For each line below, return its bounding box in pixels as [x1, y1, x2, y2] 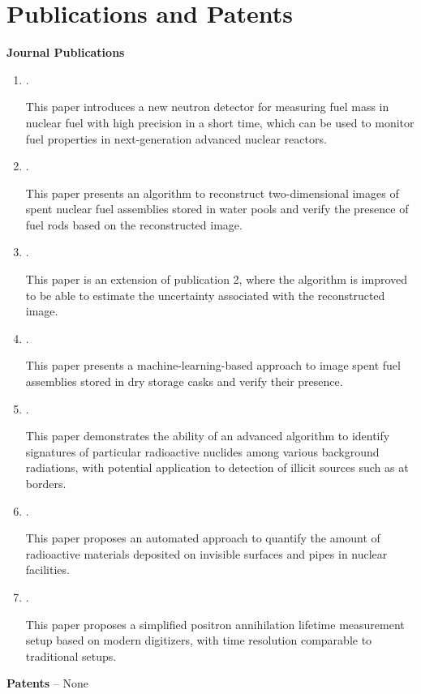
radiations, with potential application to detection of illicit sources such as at [25, 459, 409, 476]
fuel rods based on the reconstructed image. [25, 216, 243, 233]
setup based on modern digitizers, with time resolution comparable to [25, 632, 372, 649]
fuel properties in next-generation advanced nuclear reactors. [25, 130, 327, 147]
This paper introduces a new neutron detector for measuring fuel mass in [25, 98, 389, 115]
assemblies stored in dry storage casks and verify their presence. [25, 373, 343, 390]
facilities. [25, 561, 70, 578]
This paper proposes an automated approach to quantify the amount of [25, 529, 380, 546]
